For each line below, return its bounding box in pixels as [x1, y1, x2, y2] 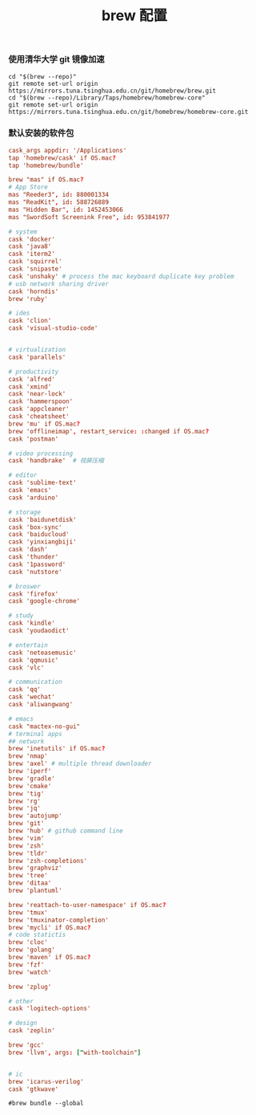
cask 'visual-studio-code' [8, 324, 98, 332]
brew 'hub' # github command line [8, 827, 124, 835]
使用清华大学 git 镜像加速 [8, 54, 106, 65]
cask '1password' [8, 560, 66, 568]
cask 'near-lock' [8, 390, 66, 398]
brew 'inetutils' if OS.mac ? [8, 745, 106, 753]
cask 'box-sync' [8, 523, 62, 531]
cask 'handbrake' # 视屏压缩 [8, 457, 104, 465]
